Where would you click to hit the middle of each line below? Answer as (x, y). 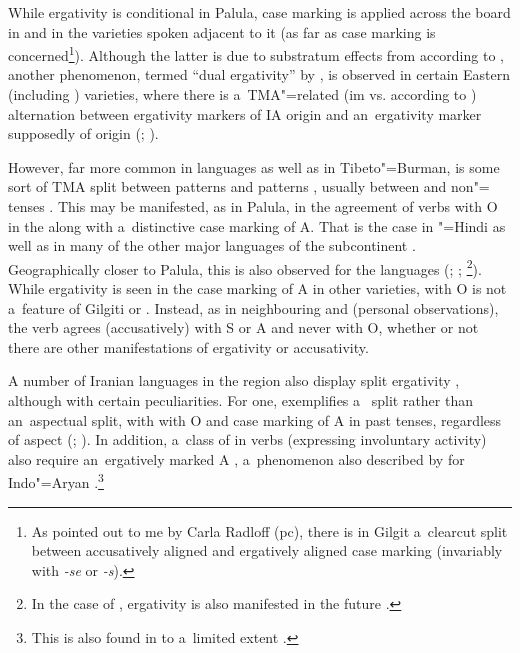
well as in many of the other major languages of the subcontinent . (212, 245)
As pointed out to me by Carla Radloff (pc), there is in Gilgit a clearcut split (269, 530)
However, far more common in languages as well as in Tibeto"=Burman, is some (254, 166)
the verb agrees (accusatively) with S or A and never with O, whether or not (243, 327)
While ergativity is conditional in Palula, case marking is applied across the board (259, 12)
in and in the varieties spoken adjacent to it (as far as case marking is (222, 31)
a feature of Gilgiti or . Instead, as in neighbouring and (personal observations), (253, 307)
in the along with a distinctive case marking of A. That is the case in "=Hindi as (257, 225)
